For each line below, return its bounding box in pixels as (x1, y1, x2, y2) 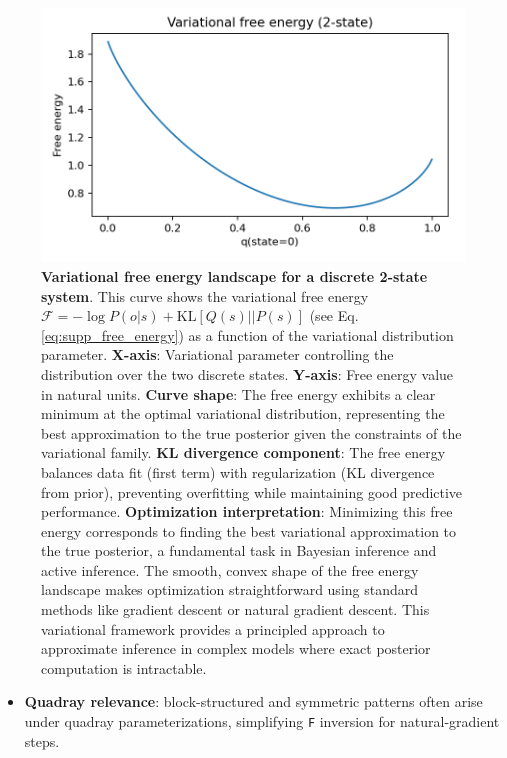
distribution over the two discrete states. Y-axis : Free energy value (41, 363, 454, 384)
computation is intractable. (41, 657, 207, 678)
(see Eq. (309, 305, 359, 326)
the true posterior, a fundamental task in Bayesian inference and (41, 540, 437, 561)
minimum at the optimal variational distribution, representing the (41, 403, 445, 424)
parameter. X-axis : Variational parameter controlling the (41, 344, 394, 365)
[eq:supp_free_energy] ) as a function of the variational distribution (41, 324, 454, 345)
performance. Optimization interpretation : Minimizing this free (41, 501, 453, 522)
